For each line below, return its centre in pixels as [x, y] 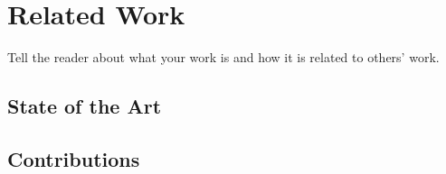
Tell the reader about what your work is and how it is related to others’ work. [223, 57]
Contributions [74, 158]
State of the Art [85, 106]
